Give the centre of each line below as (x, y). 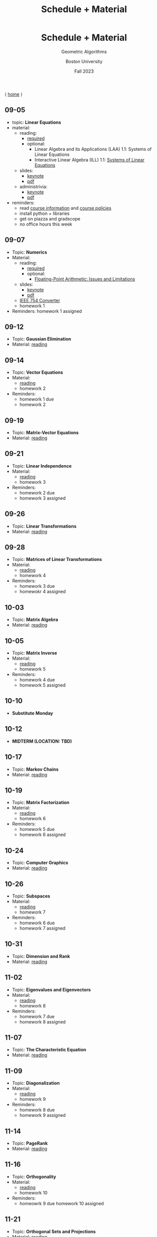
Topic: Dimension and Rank (41, 956)
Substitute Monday (32, 713)
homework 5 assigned (43, 685)
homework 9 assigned (43, 1115)
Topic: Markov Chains (35, 769)
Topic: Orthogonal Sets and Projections (54, 1231)
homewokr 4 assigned (43, 592)
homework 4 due (37, 680)
